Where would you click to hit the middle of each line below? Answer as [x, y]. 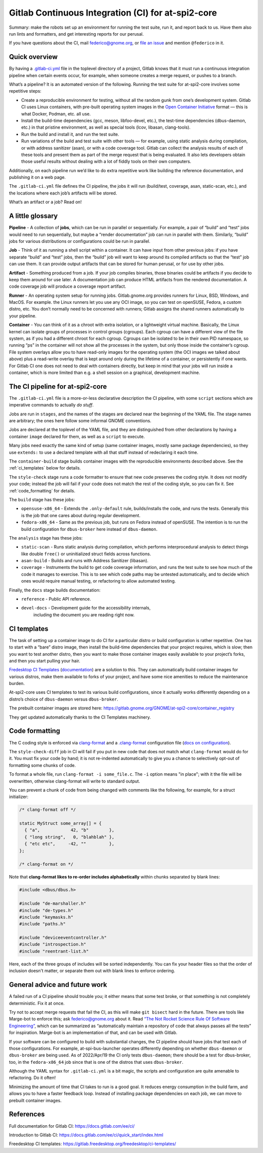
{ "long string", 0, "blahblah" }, [69, 837]
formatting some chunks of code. [42, 765]
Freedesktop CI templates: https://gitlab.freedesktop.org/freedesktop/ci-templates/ [93, 1144]
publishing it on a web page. [37, 177]
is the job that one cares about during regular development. [81, 515]
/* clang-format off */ [48, 810]
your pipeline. [23, 316]
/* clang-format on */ [46, 864]
